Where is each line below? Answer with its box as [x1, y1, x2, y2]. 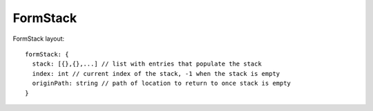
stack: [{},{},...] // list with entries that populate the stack [32, 60, 262, 68]
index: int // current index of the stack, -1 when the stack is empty [32, 70, 280, 77]
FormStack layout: [12, 34, 65, 43]
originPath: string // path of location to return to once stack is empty [32, 79, 291, 88]
